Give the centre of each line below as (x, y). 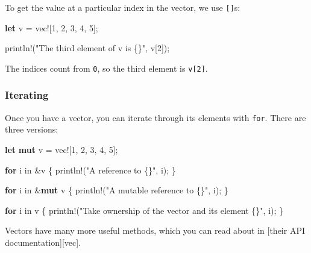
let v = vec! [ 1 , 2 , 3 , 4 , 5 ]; (52, 27)
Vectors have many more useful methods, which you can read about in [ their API (155, 230)
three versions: (32, 129)
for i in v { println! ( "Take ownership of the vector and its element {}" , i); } (144, 210)
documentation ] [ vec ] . (43, 242)
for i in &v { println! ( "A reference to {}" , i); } (90, 170)
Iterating (27, 95)
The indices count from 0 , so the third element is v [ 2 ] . (106, 68)
